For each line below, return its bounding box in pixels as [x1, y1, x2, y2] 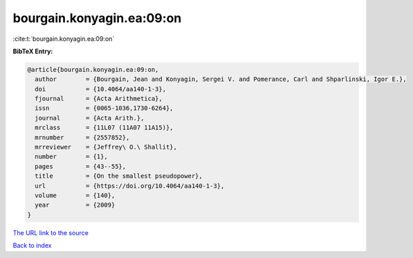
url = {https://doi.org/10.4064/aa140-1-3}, [35, 182, 225, 190]
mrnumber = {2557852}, [35, 133, 130, 141]
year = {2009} [35, 201, 116, 209]
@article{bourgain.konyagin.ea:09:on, [27, 66, 159, 73]
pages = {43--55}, [35, 163, 127, 170]
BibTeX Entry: [12, 47, 53, 55]
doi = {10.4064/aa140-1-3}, [35, 85, 166, 93]
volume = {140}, [35, 192, 116, 199]
